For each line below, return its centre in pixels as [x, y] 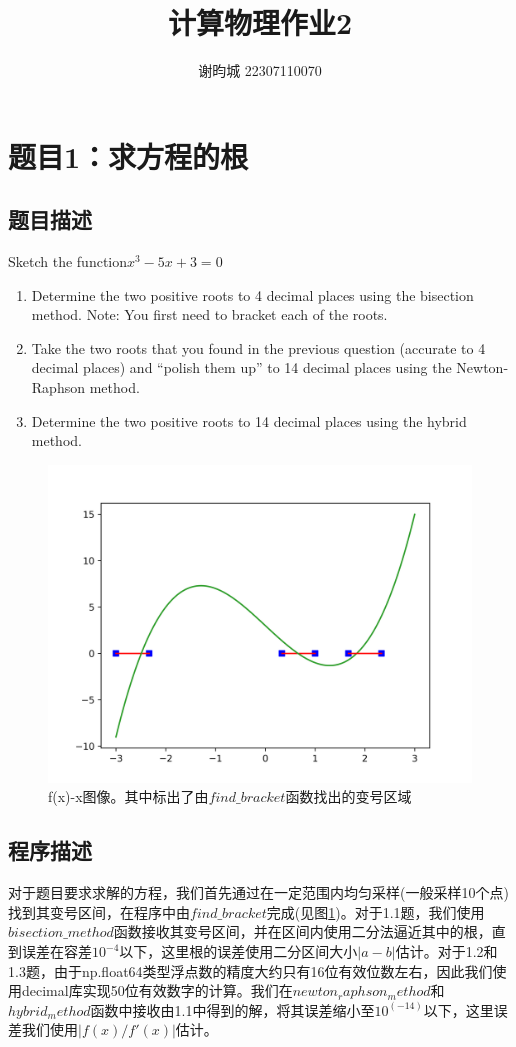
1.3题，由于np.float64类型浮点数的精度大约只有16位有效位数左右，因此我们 [250, 970]
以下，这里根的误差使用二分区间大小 [238, 951]
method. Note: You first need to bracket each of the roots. [209, 314]
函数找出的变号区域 [348, 796]
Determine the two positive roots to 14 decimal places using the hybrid [249, 420]
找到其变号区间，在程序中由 [99, 911]
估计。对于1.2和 [446, 951]
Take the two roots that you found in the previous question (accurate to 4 [258, 347]
